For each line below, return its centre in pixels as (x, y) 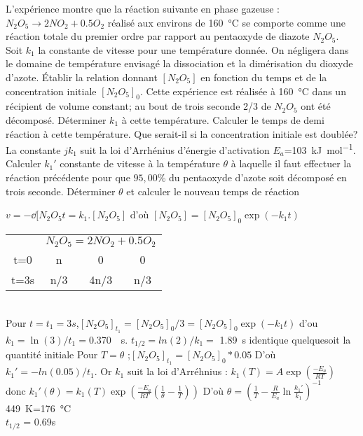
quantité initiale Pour (52, 354)
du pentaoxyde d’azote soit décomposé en (258, 177)
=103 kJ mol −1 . (320, 149)
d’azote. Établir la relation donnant (82, 77)
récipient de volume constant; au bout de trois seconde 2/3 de (138, 106)
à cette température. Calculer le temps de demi (223, 119)
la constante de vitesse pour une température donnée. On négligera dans (193, 49)
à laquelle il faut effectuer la (291, 163)
